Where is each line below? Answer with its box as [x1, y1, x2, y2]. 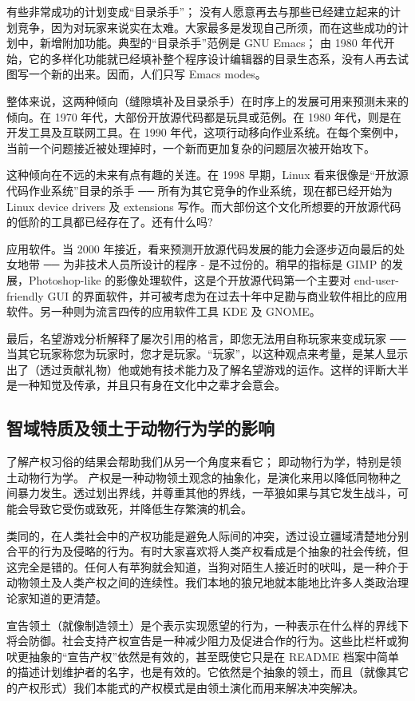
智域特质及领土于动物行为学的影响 [6, 416, 275, 440]
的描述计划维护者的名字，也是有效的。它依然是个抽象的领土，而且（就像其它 [6, 663, 409, 680]
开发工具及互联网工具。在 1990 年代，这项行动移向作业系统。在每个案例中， [6, 124, 405, 141]
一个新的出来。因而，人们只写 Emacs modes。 [28, 66, 267, 82]
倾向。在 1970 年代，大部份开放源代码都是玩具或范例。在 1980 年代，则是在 [6, 108, 401, 125]
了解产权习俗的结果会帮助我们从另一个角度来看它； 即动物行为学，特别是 [6, 453, 390, 470]
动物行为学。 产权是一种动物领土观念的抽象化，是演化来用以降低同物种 [17, 468, 390, 485]
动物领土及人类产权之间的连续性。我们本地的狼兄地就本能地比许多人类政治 [6, 574, 397, 591]
